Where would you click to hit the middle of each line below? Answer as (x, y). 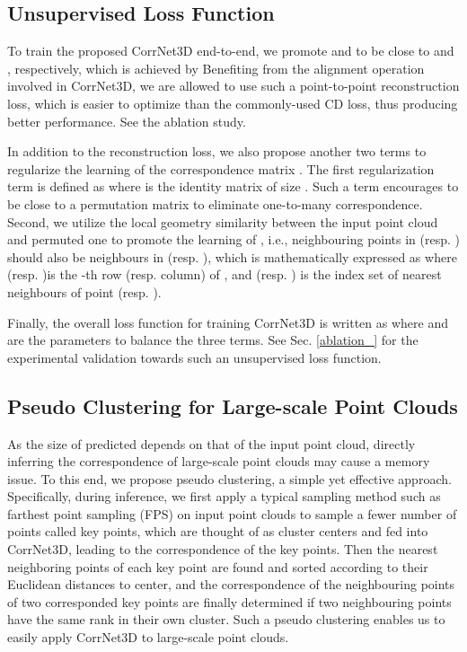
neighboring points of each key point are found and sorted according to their (218, 566)
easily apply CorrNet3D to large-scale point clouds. (148, 637)
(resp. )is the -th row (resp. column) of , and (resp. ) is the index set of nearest (225, 274)
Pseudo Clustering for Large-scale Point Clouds (233, 405)
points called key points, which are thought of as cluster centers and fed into (218, 531)
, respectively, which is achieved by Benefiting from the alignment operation (216, 68)
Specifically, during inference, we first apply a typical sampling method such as (224, 496)
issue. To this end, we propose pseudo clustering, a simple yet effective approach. (229, 478)
